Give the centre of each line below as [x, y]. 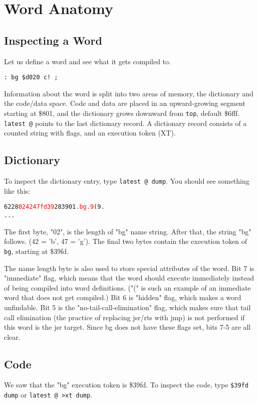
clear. [12, 337]
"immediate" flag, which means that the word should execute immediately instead [129, 278]
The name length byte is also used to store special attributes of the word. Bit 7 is [129, 268]
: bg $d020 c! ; [31, 78]
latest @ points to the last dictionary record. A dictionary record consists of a [125, 123]
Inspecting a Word [53, 40]
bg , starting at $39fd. [37, 251]
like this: [17, 190]
